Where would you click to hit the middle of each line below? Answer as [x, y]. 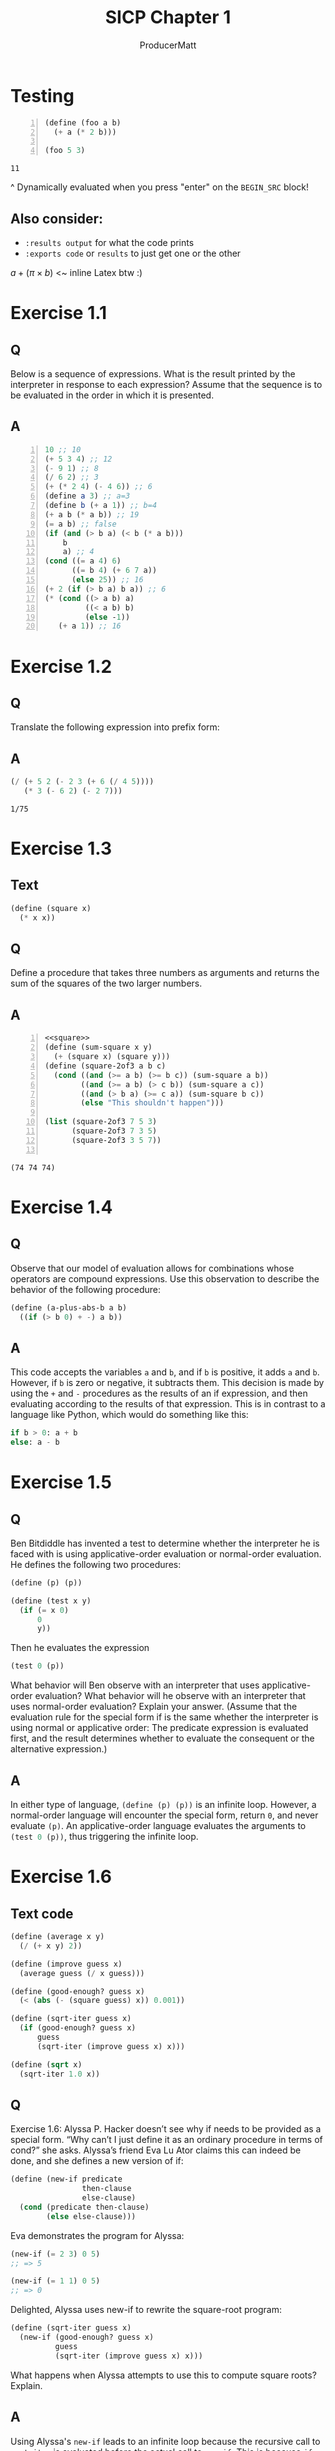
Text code [42, 1913]
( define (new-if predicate [66, 2179]
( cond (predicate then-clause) [84, 2207]
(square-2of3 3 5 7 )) [116, 1140]
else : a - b [35, 1442]
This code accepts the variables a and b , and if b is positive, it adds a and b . [165, 1372]
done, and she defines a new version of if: [97, 2161]
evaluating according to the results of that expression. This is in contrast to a [168, 1404]
